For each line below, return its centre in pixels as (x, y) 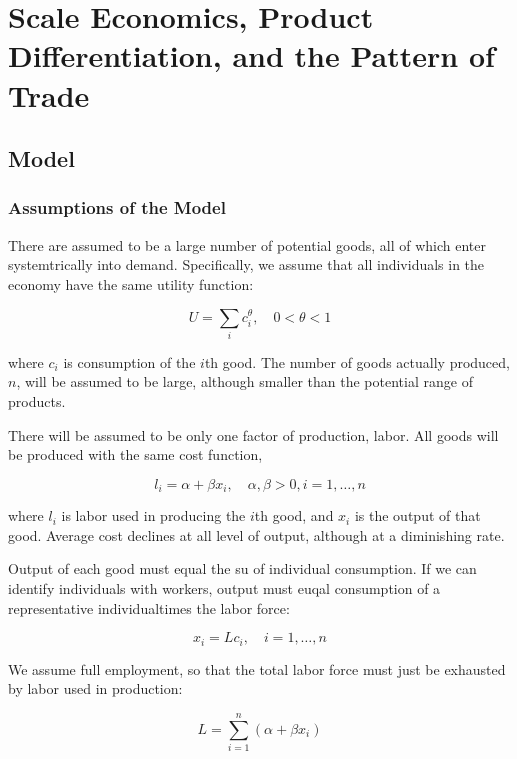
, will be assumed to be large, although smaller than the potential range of (244, 381)
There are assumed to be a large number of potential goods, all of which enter (247, 244)
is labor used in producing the (153, 515)
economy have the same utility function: (131, 283)
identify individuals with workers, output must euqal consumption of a (224, 588)
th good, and (294, 515)
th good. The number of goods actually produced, (357, 361)
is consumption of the (129, 361)
